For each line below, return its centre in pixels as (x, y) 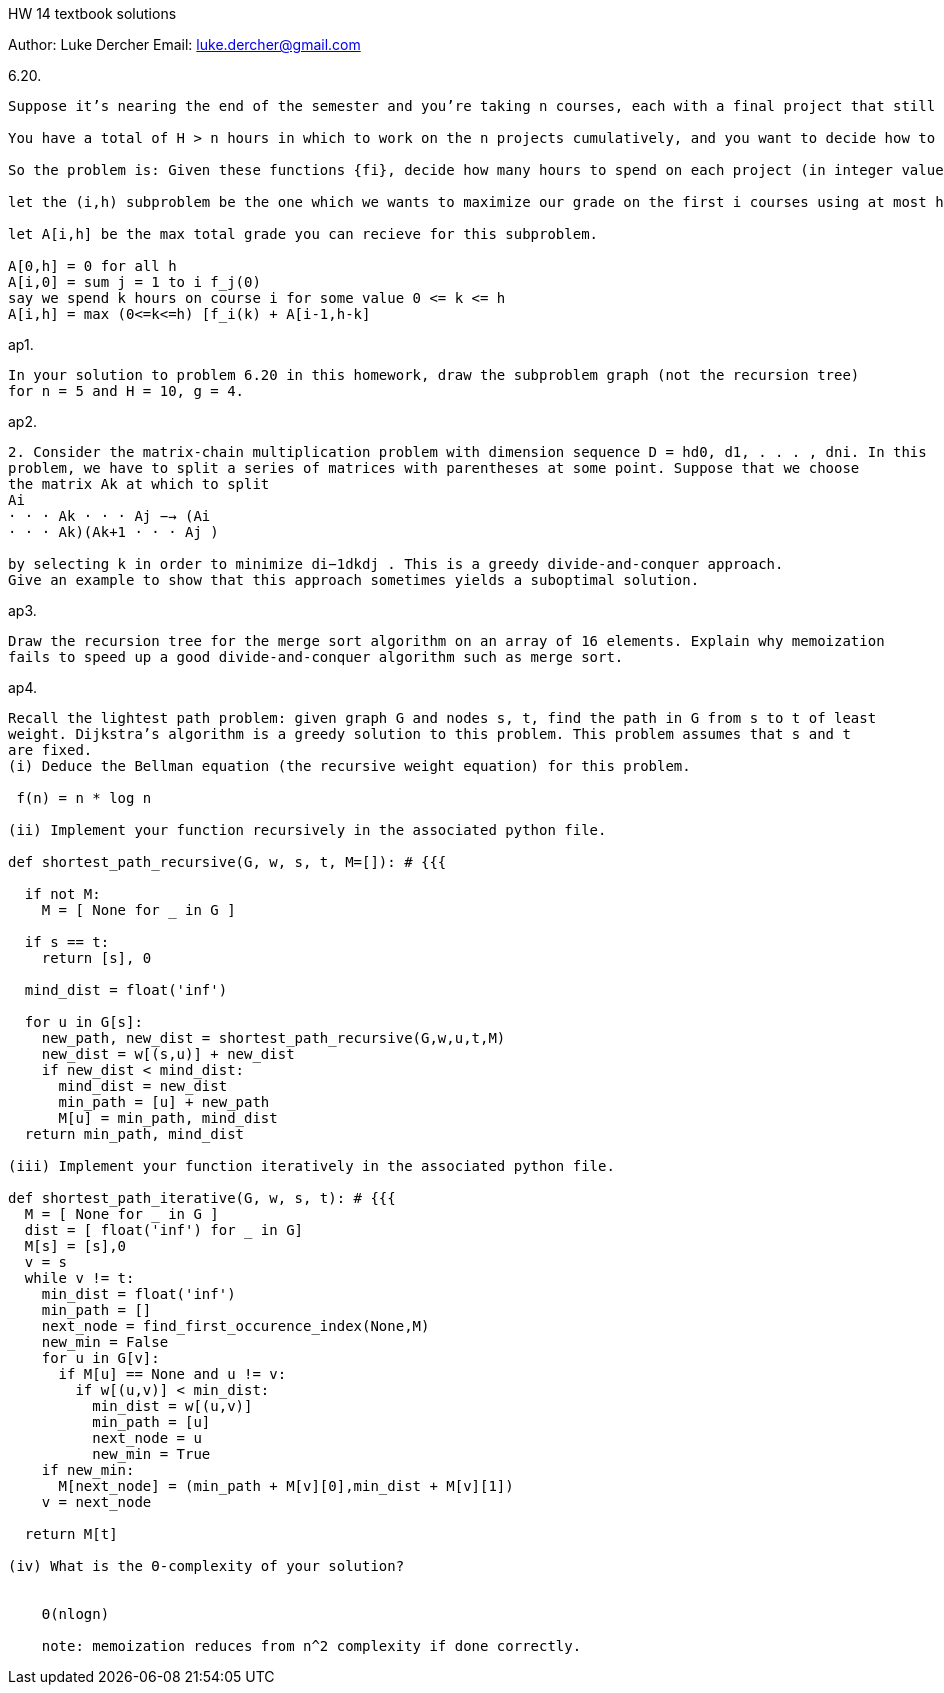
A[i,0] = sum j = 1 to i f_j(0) (134, 282)
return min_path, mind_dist (134, 1134)
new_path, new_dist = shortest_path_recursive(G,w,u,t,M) (273, 1038)
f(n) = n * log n (84, 798)
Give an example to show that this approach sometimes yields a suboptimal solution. (354, 580)
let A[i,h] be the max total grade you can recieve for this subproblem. (303, 234)
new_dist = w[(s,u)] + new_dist (168, 1054)
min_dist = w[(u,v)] (172, 1406)
